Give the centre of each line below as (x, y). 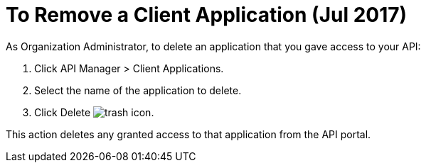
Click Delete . (94, 112)
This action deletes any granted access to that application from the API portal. (188, 134)
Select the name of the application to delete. (138, 90)
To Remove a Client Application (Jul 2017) (207, 15)
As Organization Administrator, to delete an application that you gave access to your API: (213, 46)
